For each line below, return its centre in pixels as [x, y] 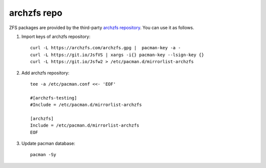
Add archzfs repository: [46, 73]
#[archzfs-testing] [54, 98]
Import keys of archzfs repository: [56, 36]
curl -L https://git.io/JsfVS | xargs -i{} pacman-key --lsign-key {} [117, 55]
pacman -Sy [43, 155]
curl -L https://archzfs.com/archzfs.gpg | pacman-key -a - [105, 48]
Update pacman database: [48, 143]
